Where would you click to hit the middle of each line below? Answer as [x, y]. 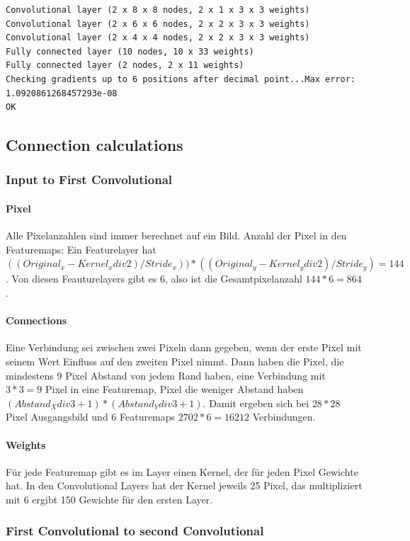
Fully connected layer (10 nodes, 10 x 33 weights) [130, 51]
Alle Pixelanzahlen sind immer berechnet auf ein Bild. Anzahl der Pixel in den [176, 235]
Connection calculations [95, 145]
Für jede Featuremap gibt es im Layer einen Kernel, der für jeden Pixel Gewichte [182, 471]
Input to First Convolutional [89, 180]
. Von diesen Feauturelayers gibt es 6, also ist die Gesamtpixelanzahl [154, 279]
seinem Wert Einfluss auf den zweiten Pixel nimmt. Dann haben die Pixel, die [175, 361]
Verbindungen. [284, 417]
